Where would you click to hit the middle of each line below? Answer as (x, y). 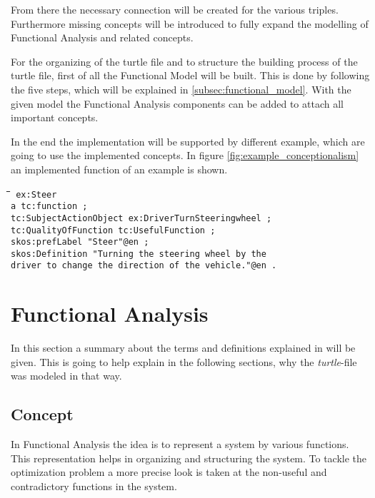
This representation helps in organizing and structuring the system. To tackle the (189, 458)
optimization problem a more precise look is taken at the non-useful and (169, 472)
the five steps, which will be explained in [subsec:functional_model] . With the (181, 89)
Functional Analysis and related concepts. (102, 37)
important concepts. (55, 117)
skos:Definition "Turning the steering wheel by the (139, 254)
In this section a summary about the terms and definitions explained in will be (183, 348)
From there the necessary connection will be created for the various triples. (175, 9)
